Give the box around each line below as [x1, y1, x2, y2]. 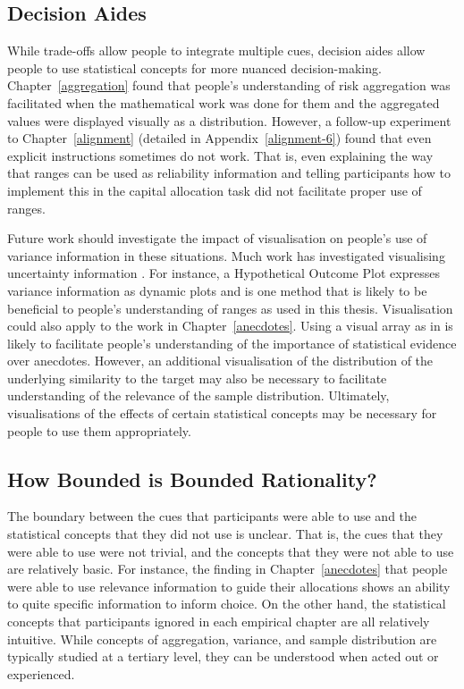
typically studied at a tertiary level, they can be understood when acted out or [7, 647, 439, 666]
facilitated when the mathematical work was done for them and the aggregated [7, 93, 440, 112]
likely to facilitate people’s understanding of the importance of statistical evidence [7, 333, 457, 352]
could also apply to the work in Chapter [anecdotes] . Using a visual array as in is [7, 316, 453, 335]
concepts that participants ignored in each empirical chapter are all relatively [7, 612, 430, 631]
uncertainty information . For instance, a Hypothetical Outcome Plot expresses [7, 264, 440, 282]
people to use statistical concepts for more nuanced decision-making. [7, 58, 382, 77]
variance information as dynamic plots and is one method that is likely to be [7, 281, 427, 299]
